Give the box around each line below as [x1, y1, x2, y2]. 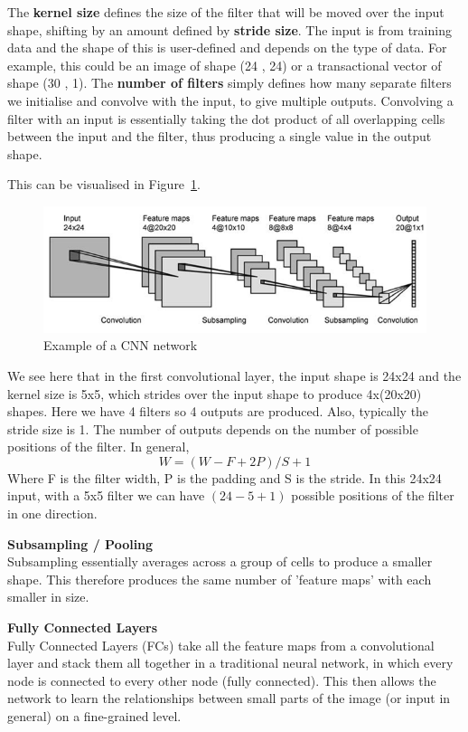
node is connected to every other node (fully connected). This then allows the [7, 670, 436, 689]
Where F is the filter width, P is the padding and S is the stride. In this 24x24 [7, 468, 442, 487]
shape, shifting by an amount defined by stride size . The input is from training [7, 20, 452, 39]
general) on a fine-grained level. [7, 707, 182, 725]
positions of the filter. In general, [7, 437, 190, 456]
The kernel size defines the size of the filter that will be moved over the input [7, 3, 445, 21]
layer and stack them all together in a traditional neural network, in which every [7, 653, 454, 672]
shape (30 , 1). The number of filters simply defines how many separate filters [7, 73, 452, 92]
